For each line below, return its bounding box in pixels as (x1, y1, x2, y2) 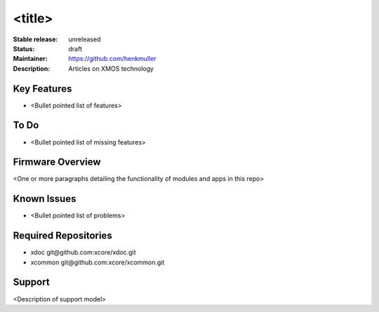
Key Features (13, 83, 72, 95)
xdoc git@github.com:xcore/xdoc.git (30, 248, 136, 257)
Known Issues (13, 193, 77, 205)
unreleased (68, 35, 101, 43)
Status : (13, 44, 35, 53)
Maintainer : (13, 55, 48, 63)
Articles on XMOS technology (68, 64, 154, 73)
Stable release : (13, 35, 58, 43)
